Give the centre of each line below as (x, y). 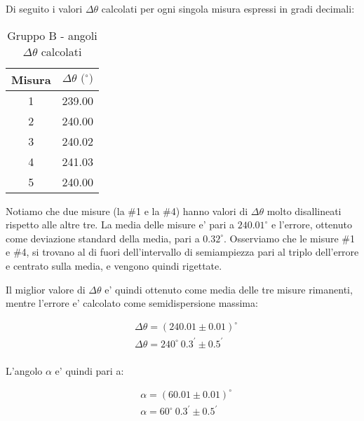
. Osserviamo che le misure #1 (289, 238)
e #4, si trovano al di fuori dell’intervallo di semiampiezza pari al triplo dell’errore (182, 252)
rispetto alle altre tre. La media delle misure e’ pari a (120, 225)
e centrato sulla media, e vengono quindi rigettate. (114, 265)
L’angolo (24, 370)
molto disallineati (304, 210)
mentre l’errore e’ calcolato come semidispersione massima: (132, 303)
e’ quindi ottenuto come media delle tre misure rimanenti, (229, 289)
